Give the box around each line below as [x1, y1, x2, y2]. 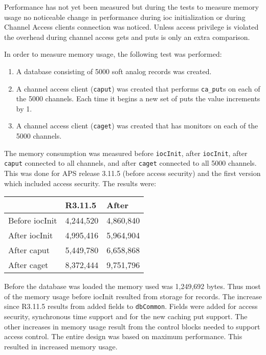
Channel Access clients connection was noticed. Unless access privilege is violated [4, 21, 259, 32]
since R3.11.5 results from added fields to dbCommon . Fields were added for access [4, 301, 258, 312]
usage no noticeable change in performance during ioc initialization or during [4, 11, 246, 22]
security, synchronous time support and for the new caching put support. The [4, 311, 248, 321]
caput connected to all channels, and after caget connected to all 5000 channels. [4, 158, 257, 168]
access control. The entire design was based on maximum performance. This [4, 331, 242, 342]
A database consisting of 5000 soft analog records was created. [16, 65, 212, 76]
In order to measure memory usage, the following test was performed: [4, 49, 222, 59]
